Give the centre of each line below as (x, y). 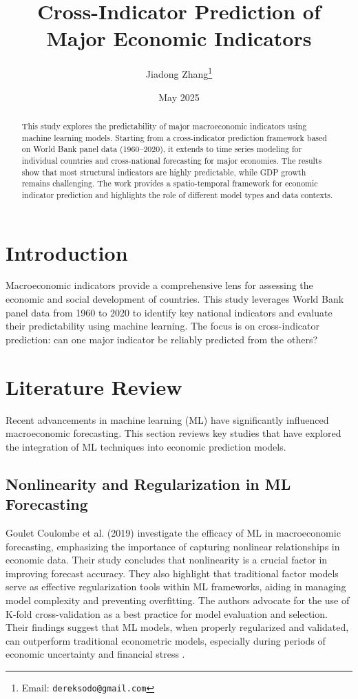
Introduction (67, 252)
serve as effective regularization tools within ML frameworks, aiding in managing (176, 587)
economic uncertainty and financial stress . (95, 654)
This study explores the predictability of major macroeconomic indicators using (164, 126)
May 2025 (179, 97)
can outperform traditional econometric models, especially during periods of (166, 640)
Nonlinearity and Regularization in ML (148, 483)
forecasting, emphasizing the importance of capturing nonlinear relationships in (173, 546)
